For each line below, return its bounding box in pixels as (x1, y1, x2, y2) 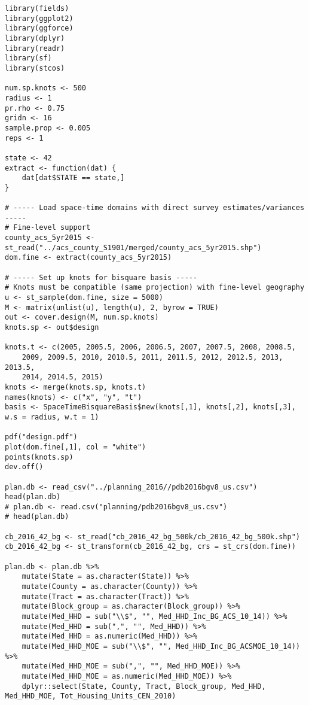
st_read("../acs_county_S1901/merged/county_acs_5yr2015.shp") (5, 243, 262, 252)
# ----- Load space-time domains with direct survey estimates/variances (5, 203, 305, 212)
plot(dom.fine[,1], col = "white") (5, 442, 146, 451)
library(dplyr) (5, 34, 65, 42)
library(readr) (5, 44, 65, 53)
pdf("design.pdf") (5, 433, 78, 442)
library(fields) (5, 4, 69, 13)
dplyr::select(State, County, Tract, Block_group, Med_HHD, (22, 682, 266, 691)
